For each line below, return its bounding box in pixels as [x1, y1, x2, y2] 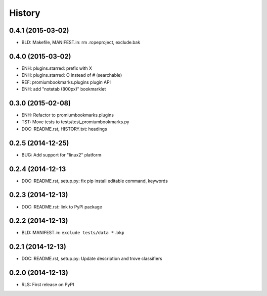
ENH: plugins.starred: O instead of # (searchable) [21, 72, 122, 78]
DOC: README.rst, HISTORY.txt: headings [21, 126, 107, 132]
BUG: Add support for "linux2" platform [21, 151, 101, 158]
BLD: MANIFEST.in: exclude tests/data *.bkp [21, 230, 125, 236]
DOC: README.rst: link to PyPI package [21, 203, 102, 210]
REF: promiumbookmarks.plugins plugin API [21, 79, 111, 85]
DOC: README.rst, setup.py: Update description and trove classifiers [21, 255, 163, 262]
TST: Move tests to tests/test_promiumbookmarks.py [21, 119, 130, 125]
